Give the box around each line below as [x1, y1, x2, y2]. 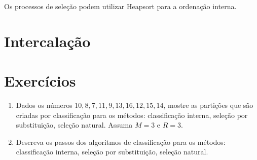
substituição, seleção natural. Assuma [16, 119, 133, 130]
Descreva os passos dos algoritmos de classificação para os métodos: [16, 136, 226, 147]
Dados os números [16, 100, 72, 110]
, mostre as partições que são [163, 100, 253, 110]
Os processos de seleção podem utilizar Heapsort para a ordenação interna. [4, 1, 237, 11]
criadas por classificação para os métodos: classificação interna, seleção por [16, 109, 248, 120]
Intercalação [4, 30, 91, 51]
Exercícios [4, 70, 76, 91]
